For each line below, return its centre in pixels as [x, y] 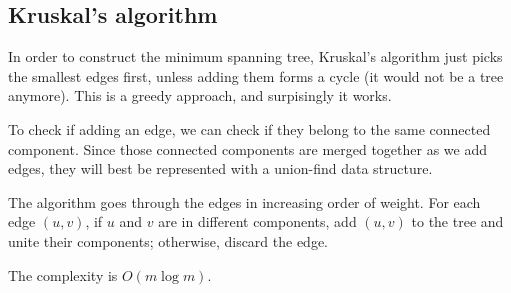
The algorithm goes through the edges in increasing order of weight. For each [244, 201]
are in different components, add [257, 221]
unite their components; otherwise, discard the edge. [168, 240]
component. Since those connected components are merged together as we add [248, 148]
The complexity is [63, 274]
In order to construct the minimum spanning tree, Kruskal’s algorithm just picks [255, 56]
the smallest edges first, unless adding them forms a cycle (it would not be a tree [256, 75]
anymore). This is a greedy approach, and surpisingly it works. [200, 95]
